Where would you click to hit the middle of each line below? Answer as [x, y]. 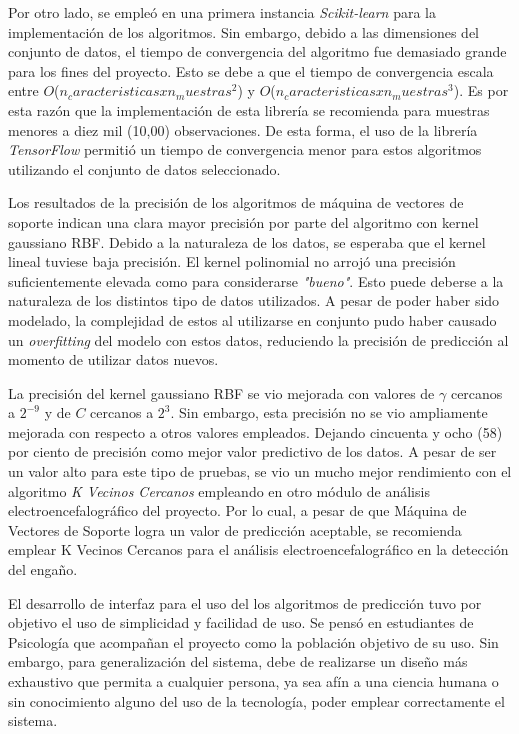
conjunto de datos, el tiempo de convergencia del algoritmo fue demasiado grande [257, 51]
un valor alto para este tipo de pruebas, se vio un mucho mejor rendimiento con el [260, 471]
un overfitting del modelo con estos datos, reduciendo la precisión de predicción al [258, 339]
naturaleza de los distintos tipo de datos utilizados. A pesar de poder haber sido [254, 300]
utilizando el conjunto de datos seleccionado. [144, 168]
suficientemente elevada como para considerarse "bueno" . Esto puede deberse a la [256, 280]
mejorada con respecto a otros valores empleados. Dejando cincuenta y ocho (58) [255, 431]
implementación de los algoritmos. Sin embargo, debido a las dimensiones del [244, 31]
